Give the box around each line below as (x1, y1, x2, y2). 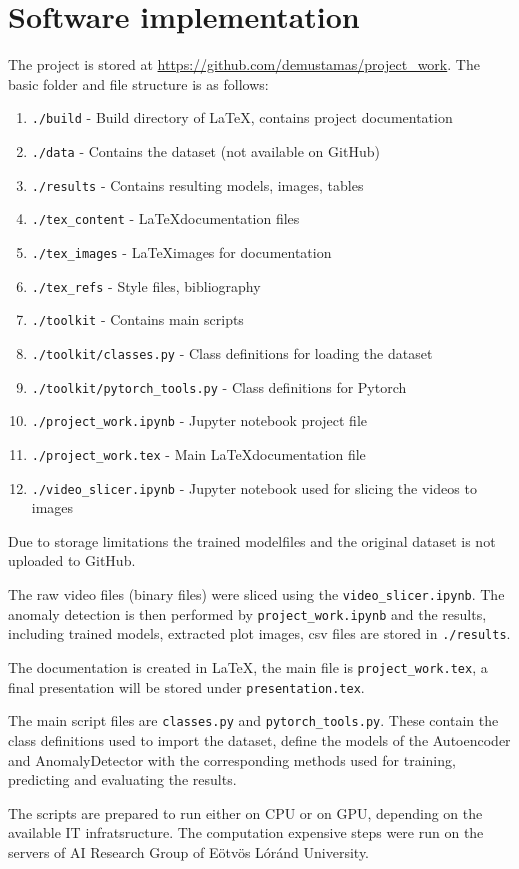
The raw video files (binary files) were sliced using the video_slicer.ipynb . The (8, 583, 505, 604)
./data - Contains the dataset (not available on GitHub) (31, 140, 380, 161)
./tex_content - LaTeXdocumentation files (31, 208, 300, 229)
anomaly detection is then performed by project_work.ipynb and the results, (8, 603, 487, 624)
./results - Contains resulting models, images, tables (31, 174, 364, 195)
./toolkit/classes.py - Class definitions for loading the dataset (31, 342, 433, 363)
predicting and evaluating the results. (8, 769, 237, 790)
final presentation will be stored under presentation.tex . (8, 676, 365, 697)
